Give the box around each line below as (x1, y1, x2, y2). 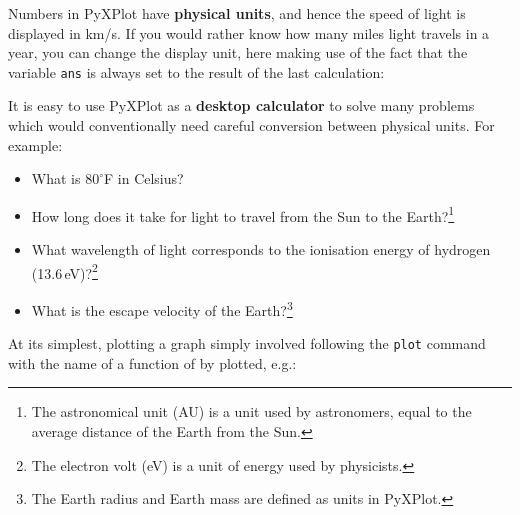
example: (8, 134, 63, 155)
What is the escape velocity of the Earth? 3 (31, 296, 293, 320)
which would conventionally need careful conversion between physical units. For (8, 115, 495, 136)
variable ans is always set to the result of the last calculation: (8, 61, 385, 82)
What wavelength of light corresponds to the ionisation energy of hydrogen (31, 239, 491, 260)
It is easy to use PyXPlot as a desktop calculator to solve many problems (8, 95, 475, 116)
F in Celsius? (103, 168, 184, 189)
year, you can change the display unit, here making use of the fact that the (8, 42, 468, 63)
